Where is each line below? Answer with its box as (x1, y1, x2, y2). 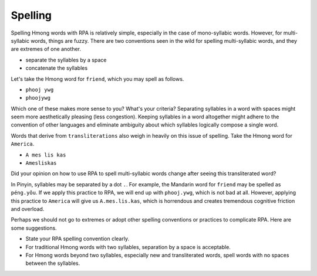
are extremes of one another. (11, 46, 82, 53)
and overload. (11, 205, 45, 212)
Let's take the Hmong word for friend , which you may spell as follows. (11, 75, 184, 82)
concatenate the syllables (25, 64, 88, 71)
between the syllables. (25, 260, 80, 267)
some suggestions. (11, 224, 57, 231)
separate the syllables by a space (25, 56, 107, 63)
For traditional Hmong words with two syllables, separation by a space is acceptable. (25, 243, 231, 250)
